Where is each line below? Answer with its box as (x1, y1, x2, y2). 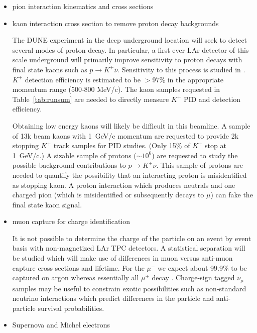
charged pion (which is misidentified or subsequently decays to (12, 189, 204, 200)
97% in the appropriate (152, 74, 224, 84)
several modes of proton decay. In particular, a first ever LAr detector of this (12, 44, 249, 55)
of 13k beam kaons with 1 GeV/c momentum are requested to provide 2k (12, 130, 239, 141)
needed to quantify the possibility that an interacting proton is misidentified (12, 169, 247, 180)
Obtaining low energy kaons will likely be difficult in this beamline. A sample (12, 120, 250, 131)
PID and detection (183, 93, 241, 104)
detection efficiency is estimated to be (25, 74, 141, 84)
